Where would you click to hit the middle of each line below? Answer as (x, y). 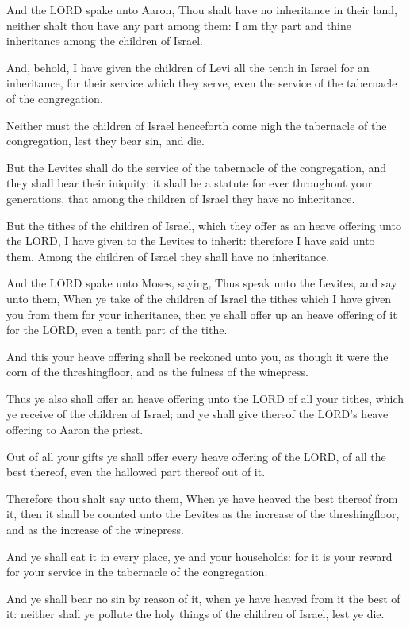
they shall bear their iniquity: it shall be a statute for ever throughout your (190, 183)
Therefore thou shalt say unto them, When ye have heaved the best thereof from (202, 498)
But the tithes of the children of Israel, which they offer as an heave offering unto (204, 225)
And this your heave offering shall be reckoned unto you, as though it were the (197, 356)
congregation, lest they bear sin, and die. (105, 141)
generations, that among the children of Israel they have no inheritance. (181, 198)
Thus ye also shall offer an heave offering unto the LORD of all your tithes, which (205, 398)
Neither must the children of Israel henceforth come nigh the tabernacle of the (197, 125)
